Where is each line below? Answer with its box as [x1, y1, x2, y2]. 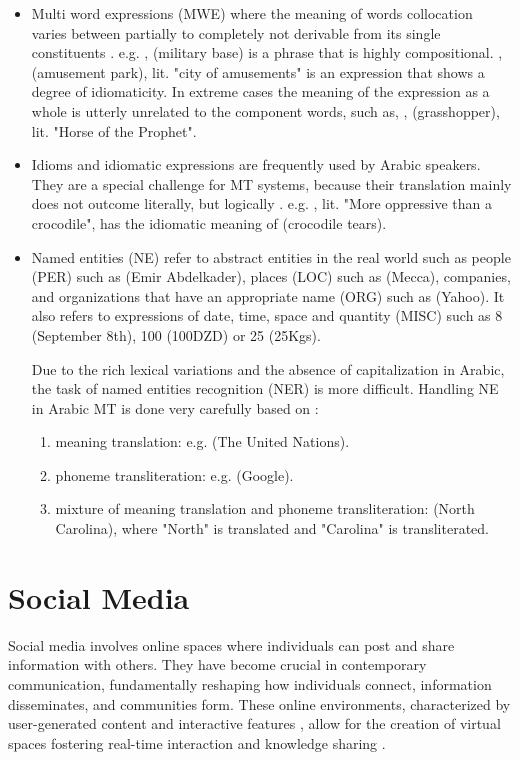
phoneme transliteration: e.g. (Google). [55, 464, 294, 485]
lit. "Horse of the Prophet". [31, 120, 197, 141]
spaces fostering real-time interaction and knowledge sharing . [8, 732, 386, 753]
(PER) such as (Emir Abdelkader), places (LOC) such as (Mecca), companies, [31, 266, 511, 287]
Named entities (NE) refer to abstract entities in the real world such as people [31, 246, 511, 267]
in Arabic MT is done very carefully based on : [31, 397, 319, 418]
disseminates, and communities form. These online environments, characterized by [8, 693, 511, 714]
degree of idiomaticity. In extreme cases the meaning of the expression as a [31, 81, 490, 102]
